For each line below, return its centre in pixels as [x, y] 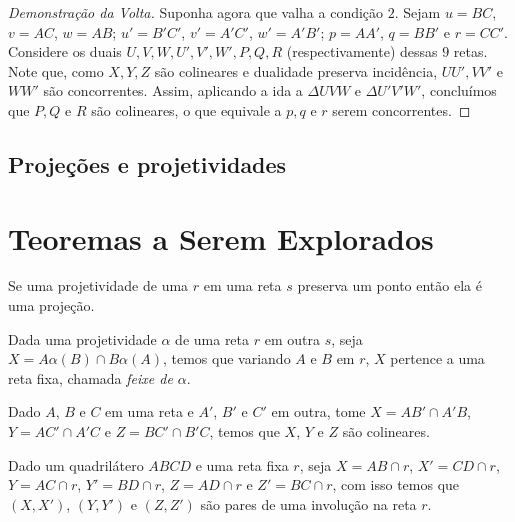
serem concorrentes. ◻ [401, 109]
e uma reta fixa [242, 464]
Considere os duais [65, 51]
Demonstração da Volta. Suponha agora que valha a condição [196, 12]
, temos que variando [226, 358]
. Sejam [417, 12]
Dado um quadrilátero [76, 464]
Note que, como [56, 70]
